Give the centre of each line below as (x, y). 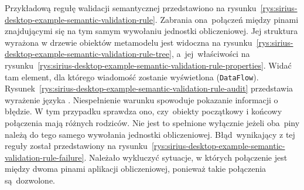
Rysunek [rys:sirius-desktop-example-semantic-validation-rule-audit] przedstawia (149, 88)
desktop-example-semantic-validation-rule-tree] (88, 54)
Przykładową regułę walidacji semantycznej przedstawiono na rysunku (131, 8)
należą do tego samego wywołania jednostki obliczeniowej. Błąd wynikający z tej (150, 134)
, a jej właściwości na (211, 54)
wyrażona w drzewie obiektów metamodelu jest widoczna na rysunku (129, 42)
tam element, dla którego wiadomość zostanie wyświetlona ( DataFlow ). (132, 77)
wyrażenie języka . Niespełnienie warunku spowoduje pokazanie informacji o (141, 99)
